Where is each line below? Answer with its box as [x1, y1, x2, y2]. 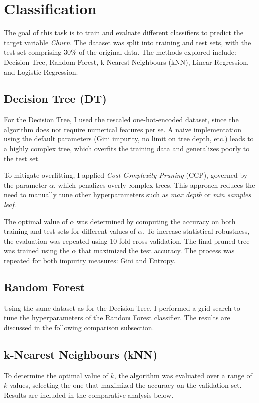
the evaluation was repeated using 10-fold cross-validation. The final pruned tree [4, 235, 250, 246]
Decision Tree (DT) [4, 91, 107, 106]
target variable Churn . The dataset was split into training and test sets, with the [4, 37, 251, 47]
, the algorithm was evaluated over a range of [114, 370, 252, 380]
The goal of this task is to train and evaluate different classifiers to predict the [4, 27, 244, 38]
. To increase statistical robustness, [142, 226, 250, 236]
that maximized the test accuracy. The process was [78, 245, 235, 256]
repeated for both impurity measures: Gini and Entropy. [4, 255, 176, 266]
